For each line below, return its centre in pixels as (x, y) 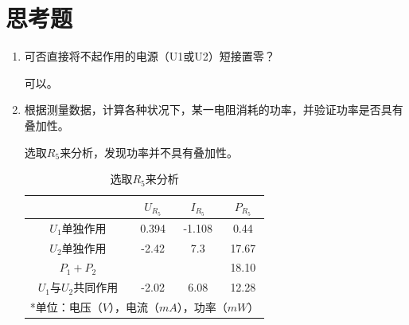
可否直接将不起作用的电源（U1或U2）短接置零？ (150, 56)
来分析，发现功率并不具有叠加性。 (149, 152)
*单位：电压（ (66, 307)
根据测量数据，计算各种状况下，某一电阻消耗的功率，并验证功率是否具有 (214, 110)
